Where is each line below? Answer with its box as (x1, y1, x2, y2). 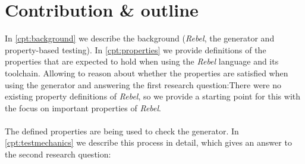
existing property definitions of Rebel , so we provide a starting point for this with (5, 90, 301, 102)
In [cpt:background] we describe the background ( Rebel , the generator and (5, 32, 275, 44)
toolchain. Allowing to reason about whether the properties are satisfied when (5, 66, 288, 79)
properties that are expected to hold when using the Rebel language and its (5, 55, 279, 67)
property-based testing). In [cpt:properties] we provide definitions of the (5, 43, 266, 56)
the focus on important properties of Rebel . (5, 101, 161, 114)
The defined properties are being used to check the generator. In (5, 124, 239, 137)
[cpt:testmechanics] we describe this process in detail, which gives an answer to (5, 136, 292, 149)
